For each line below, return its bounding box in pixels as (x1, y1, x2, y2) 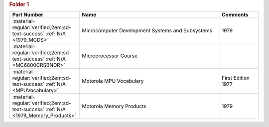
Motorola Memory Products (82, 103, 146, 110)
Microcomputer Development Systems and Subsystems (82, 27, 213, 34)
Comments (222, 11, 249, 18)
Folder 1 (9, 1, 29, 7)
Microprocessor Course (82, 52, 138, 59)
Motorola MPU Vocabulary (82, 78, 144, 85)
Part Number (12, 11, 43, 18)
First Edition (222, 75, 250, 82)
